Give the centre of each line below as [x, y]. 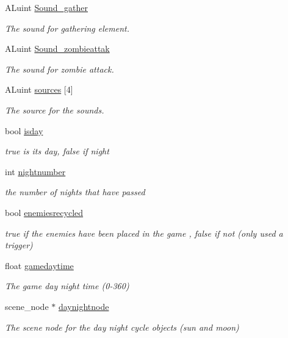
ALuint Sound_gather [47, 7]
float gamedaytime [39, 265]
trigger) [19, 245]
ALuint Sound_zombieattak [57, 49]
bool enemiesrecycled [44, 212]
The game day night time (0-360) [67, 286]
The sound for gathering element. [67, 28]
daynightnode [84, 306]
